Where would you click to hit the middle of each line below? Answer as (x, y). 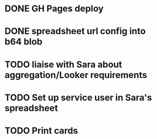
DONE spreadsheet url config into (75, 31)
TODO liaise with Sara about (63, 64)
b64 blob (24, 42)
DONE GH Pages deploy (54, 9)
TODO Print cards (41, 130)
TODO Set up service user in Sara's (78, 97)
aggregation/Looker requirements (76, 75)
